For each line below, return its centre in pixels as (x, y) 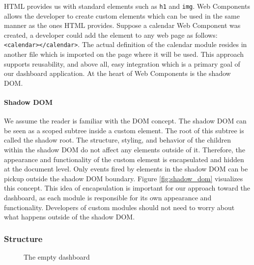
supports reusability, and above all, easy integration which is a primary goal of (122, 63)
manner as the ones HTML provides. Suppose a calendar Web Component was (122, 25)
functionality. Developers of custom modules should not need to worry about (119, 207)
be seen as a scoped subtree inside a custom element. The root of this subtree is (124, 130)
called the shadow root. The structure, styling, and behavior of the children (118, 140)
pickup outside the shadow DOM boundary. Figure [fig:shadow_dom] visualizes (124, 178)
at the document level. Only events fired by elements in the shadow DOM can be (126, 169)
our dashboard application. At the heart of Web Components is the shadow (117, 73)
